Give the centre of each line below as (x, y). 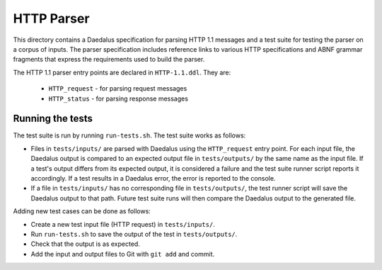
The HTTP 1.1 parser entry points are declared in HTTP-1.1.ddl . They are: (122, 72)
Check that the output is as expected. (86, 244)
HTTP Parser (51, 18)
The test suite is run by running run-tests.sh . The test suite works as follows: (129, 135)
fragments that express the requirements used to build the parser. (109, 60)
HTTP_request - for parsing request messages (118, 89)
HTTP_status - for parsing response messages (118, 99)
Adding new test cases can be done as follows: (82, 211)
